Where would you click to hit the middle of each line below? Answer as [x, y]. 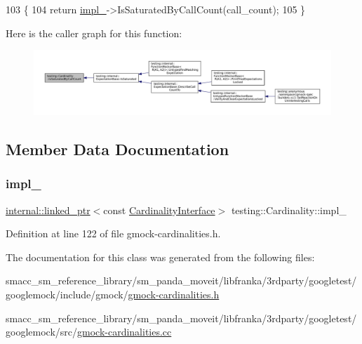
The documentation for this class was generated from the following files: [160, 257]
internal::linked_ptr [48, 210]
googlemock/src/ [41, 332]
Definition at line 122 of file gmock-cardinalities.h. [113, 233]
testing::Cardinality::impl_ [289, 210]
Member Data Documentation [118, 148]
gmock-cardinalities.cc [125, 332]
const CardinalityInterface [159, 210]
